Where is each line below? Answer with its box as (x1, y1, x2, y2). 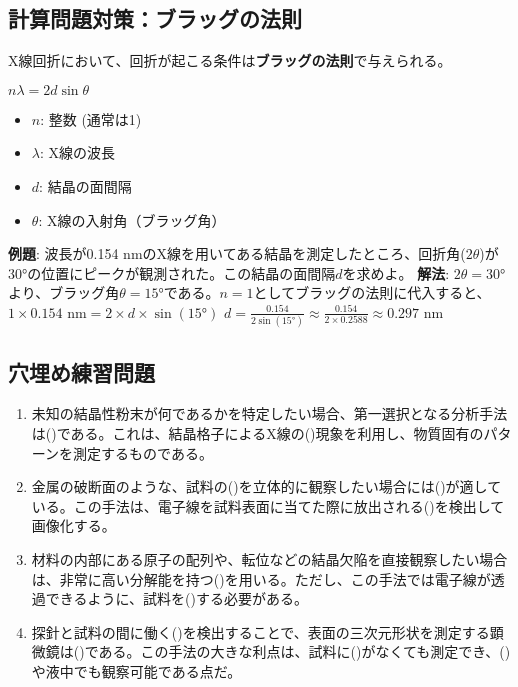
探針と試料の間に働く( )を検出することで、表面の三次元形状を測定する (31, 621, 490, 642)
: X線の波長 (39, 142, 116, 163)
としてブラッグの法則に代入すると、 (253, 282, 491, 303)
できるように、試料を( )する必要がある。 (45, 588, 308, 609)
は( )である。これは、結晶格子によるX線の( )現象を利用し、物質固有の (31, 423, 484, 444)
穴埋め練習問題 (8, 356, 155, 387)
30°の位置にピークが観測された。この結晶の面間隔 (8, 262, 336, 283)
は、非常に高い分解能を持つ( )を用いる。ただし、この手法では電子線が (31, 568, 491, 589)
